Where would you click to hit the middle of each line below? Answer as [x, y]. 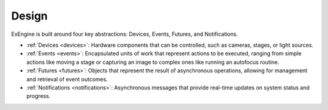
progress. [39, 96]
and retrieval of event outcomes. [67, 79]
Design [29, 16]
